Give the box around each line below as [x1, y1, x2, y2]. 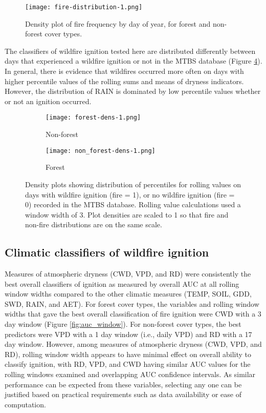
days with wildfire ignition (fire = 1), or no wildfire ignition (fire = [25, 189, 235, 200]
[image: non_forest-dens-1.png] [46, 147, 156, 154]
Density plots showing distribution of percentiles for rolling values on [25, 179, 241, 189]
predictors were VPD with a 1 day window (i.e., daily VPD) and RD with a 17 [5, 328, 252, 339]
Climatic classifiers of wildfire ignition [5, 244, 209, 260]
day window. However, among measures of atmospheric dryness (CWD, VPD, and [5, 339, 262, 349]
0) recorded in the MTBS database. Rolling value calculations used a [25, 199, 241, 210]
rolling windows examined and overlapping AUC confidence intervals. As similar [5, 369, 256, 380]
